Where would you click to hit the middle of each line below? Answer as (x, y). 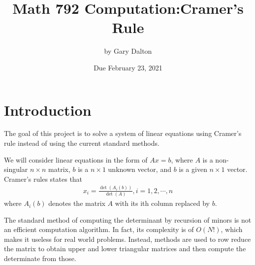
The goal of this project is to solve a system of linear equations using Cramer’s (123, 133)
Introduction (48, 110)
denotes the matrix (77, 203)
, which (232, 229)
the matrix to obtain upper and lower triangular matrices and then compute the (125, 248)
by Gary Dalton (128, 51)
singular (16, 169)
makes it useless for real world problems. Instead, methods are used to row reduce (127, 239)
